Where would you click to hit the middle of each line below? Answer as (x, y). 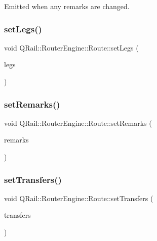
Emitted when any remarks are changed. (67, 6)
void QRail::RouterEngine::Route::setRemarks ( (78, 123)
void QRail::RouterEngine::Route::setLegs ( (71, 47)
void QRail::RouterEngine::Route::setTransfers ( (79, 198)
